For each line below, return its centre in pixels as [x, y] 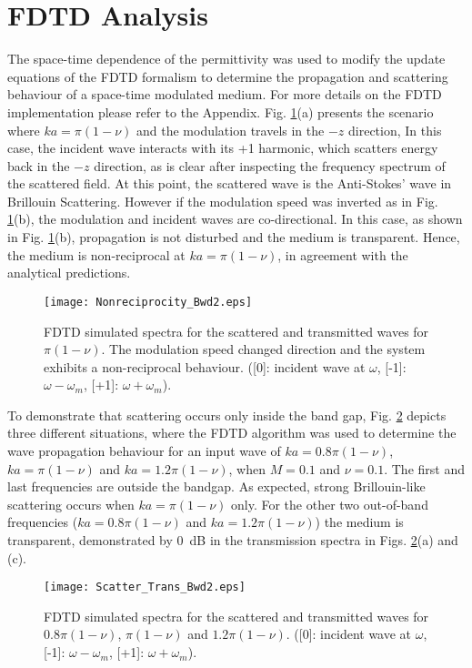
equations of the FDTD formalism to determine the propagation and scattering [228, 76]
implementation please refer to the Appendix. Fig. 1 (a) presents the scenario [221, 111]
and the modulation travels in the [231, 130]
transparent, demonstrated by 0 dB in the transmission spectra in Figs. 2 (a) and [233, 540]
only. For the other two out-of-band [330, 504]
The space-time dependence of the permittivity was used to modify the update [226, 59]
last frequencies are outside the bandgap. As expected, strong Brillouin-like [216, 486]
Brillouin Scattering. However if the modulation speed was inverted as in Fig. [223, 201]
